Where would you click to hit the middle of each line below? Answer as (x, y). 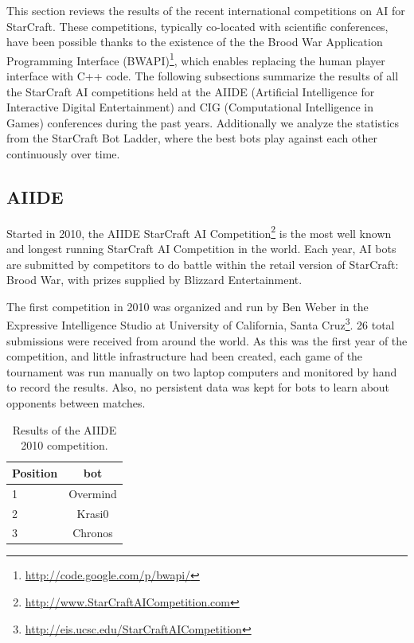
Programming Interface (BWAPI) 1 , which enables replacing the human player (196, 59)
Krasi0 (93, 513)
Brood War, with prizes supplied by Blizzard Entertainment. (154, 280)
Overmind (93, 493)
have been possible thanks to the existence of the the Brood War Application (195, 42)
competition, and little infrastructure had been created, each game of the (185, 356)
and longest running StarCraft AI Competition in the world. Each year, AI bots (201, 249)
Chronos (93, 533)
